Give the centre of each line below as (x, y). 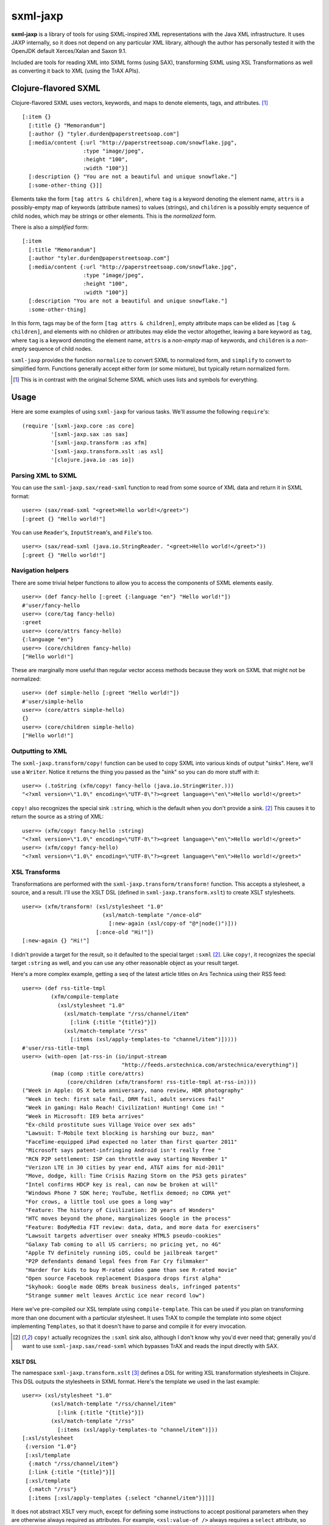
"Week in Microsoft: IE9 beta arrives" (85, 1116)
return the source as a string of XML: (58, 817)
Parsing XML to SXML (44, 475)
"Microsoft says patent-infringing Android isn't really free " (123, 1150)
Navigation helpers (40, 570)
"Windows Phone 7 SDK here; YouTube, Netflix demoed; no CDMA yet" (128, 1193)
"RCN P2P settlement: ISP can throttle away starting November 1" (126, 1159)
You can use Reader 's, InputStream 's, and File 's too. (82, 532)
